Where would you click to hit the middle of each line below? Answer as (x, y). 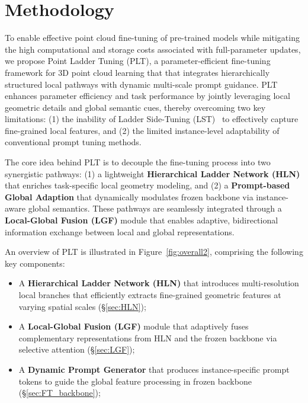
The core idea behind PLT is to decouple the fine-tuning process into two (138, 162)
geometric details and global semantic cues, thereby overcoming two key (135, 107)
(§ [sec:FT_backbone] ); (60, 393)
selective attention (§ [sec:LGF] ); (77, 349)
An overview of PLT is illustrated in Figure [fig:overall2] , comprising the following (154, 252)
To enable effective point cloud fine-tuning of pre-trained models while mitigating (152, 38)
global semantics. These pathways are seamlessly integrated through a (155, 208)
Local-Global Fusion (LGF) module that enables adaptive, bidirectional (142, 220)
